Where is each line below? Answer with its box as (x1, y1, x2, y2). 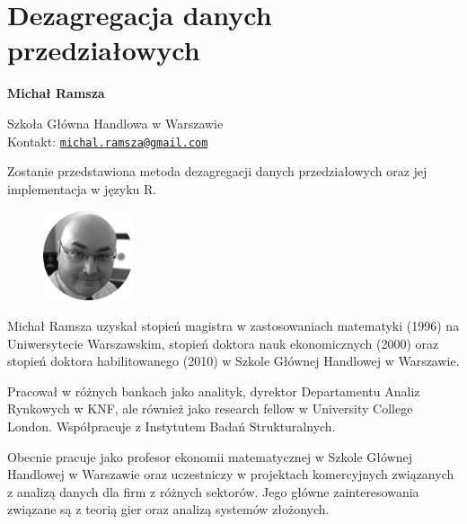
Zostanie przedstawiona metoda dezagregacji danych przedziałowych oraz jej (7, 162, 427, 181)
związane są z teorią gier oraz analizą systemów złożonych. (7, 500, 330, 519)
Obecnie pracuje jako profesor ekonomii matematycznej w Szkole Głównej (7, 447, 413, 466)
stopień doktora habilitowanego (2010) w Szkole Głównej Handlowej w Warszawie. (7, 351, 460, 370)
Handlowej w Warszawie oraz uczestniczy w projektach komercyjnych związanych (7, 465, 454, 484)
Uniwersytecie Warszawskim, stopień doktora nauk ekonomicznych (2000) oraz (7, 333, 439, 352)
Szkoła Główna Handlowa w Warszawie (7, 113, 224, 132)
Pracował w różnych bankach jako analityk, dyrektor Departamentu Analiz (7, 381, 420, 400)
